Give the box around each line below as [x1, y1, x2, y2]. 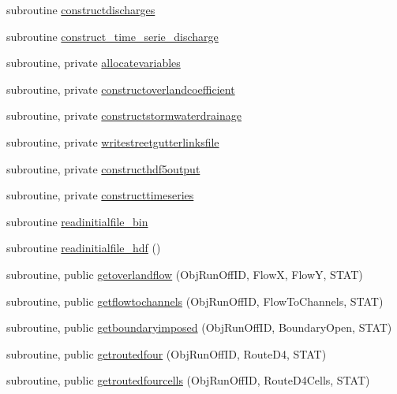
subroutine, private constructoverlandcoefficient [6, 80, 235, 97]
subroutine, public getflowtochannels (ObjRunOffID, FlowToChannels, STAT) [6, 292, 384, 309]
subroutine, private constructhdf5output [6, 160, 200, 177]
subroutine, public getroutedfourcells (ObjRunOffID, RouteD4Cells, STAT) [6, 372, 370, 388]
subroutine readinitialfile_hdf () [6, 240, 161, 256]
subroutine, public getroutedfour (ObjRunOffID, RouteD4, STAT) [6, 345, 327, 362]
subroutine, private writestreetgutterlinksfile [6, 133, 219, 150]
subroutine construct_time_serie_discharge [6, 28, 219, 44]
